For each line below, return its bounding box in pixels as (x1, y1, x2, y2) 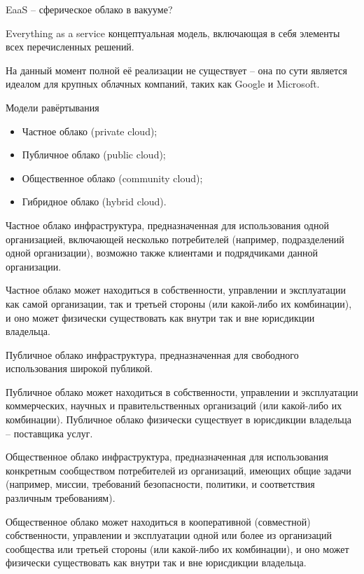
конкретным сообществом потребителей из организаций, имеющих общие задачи (6, 463, 351, 477)
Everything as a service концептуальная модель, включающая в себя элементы (6, 25, 340, 40)
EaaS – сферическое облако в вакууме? (6, 2, 173, 16)
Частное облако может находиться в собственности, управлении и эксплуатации (6, 282, 346, 297)
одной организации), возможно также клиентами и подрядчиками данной (6, 245, 318, 260)
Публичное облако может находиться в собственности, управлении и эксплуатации (6, 384, 358, 399)
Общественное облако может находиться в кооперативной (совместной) (6, 514, 311, 528)
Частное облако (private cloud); (22, 123, 157, 138)
